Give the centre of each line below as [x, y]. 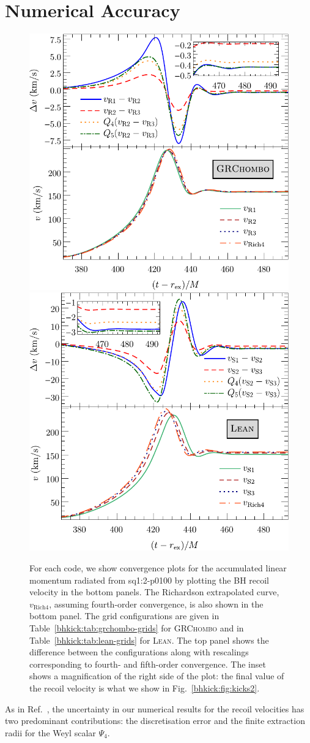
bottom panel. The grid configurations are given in [124, 616]
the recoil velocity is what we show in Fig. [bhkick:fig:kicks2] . [145, 688]
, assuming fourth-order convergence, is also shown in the [156, 604]
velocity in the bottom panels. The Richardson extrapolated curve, [154, 592]
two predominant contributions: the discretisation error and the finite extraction [155, 721]
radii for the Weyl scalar [50, 732]
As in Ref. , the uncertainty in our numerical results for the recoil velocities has [155, 708]
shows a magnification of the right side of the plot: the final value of [157, 676]
